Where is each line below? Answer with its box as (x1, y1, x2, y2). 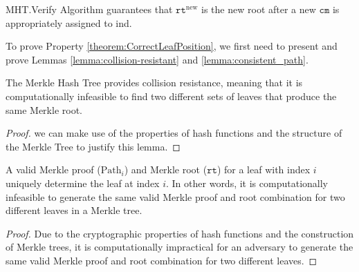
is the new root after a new (201, 2, 316, 16)
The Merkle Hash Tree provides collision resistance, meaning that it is (6, 75, 303, 90)
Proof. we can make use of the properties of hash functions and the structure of (6, 126, 342, 140)
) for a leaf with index (217, 162, 311, 177)
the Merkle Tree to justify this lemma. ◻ (6, 139, 181, 153)
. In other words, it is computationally (166, 175, 328, 190)
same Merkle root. (6, 102, 82, 117)
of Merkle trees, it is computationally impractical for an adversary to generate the (6, 240, 353, 254)
